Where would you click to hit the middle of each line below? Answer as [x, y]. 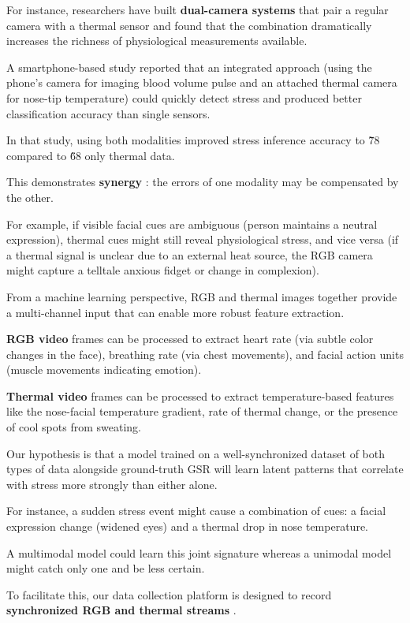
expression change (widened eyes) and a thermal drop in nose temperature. [187, 526]
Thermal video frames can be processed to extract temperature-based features [200, 395]
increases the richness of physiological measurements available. [157, 41]
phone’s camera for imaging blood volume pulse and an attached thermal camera [202, 82]
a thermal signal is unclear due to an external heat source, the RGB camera [190, 254]
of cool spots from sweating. [74, 427]
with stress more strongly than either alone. [112, 484]
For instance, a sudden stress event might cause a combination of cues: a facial [196, 511]
